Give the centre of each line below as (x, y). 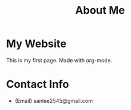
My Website (36, 44)
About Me (100, 10)
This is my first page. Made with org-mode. (59, 60)
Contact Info (38, 84)
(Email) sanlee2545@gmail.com (54, 100)
